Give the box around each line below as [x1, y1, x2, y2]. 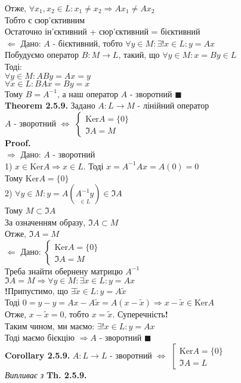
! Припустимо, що [5, 284, 69, 296]
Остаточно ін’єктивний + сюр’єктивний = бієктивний [5, 25, 200, 38]
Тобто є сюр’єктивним [5, 13, 85, 26]
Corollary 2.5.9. [5, 348, 70, 361]
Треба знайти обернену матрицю [5, 264, 123, 277]
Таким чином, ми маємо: [5, 319, 95, 332]
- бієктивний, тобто [52, 36, 123, 49]
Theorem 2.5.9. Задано [5, 99, 95, 112]
